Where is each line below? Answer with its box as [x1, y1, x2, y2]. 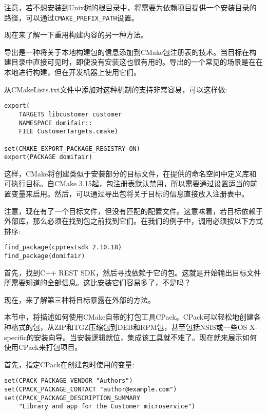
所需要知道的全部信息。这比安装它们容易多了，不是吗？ [4, 277, 191, 288]
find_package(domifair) [4, 252, 85, 260]
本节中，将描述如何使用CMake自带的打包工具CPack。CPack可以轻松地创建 [4, 311, 254, 322]
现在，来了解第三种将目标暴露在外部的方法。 [4, 294, 155, 305]
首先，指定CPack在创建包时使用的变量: [4, 359, 135, 369]
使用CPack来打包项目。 [4, 342, 82, 352]
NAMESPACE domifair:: [18, 119, 92, 127]
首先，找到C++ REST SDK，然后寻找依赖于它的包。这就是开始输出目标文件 [4, 267, 261, 278]
